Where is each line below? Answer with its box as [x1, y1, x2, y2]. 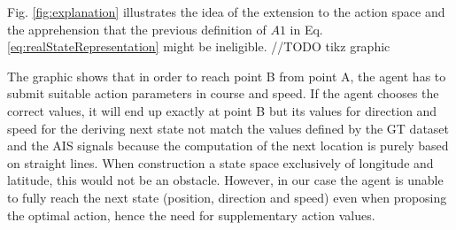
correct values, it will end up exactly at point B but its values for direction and [7, 101, 437, 119]
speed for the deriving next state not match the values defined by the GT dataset [7, 119, 450, 137]
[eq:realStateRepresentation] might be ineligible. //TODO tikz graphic [7, 37, 390, 56]
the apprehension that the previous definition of [7, 19, 267, 38]
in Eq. [290, 19, 323, 38]
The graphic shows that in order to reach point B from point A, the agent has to [7, 66, 446, 85]
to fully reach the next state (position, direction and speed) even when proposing [7, 188, 447, 206]
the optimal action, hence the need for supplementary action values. [7, 205, 375, 224]
